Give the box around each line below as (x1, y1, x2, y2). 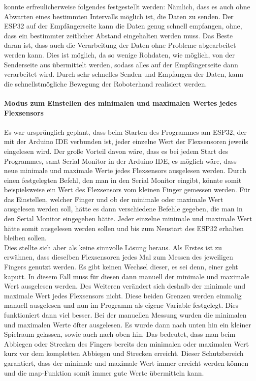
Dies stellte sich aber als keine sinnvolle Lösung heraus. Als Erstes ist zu (4, 242, 222, 252)
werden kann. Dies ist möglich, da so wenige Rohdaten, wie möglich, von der (4, 49, 235, 59)
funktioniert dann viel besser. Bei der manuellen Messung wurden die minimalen (4, 310, 247, 320)
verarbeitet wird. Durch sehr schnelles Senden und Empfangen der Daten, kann (4, 69, 244, 79)
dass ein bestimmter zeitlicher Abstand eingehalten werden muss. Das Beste (4, 30, 233, 40)
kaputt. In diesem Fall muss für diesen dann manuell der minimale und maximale (4, 271, 250, 281)
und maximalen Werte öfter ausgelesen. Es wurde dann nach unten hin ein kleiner (4, 319, 251, 329)
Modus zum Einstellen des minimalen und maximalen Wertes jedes (4, 97, 237, 108)
